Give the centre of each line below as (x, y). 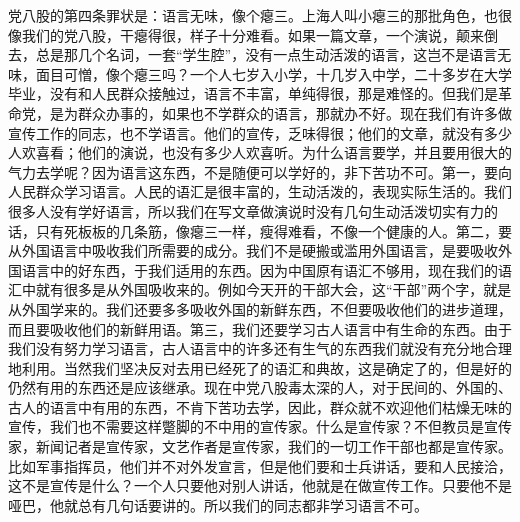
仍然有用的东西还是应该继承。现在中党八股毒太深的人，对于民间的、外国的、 (260, 387)
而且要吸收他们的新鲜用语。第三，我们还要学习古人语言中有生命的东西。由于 (260, 328)
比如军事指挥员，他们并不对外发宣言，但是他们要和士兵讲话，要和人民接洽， (260, 465)
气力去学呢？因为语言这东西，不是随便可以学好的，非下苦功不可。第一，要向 (260, 171)
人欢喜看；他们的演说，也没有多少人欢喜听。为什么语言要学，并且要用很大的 (260, 152)
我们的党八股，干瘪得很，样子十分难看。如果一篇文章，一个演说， (238, 34)
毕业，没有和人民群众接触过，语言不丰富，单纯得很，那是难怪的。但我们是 (253, 93)
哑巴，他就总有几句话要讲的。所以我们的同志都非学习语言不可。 (218, 504)
